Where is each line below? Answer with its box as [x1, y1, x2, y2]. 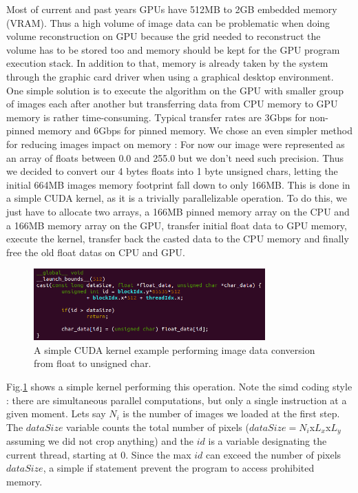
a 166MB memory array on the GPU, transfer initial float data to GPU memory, [6, 218, 347, 232]
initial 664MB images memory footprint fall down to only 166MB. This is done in [6, 177, 350, 191]
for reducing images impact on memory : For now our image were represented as [6, 136, 345, 151]
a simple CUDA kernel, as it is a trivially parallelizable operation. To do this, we [6, 191, 347, 205]
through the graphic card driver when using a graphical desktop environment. [6, 69, 334, 83]
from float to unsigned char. [34, 356, 151, 370]
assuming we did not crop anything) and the [6, 434, 194, 448]
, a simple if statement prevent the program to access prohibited [43, 461, 315, 475]
